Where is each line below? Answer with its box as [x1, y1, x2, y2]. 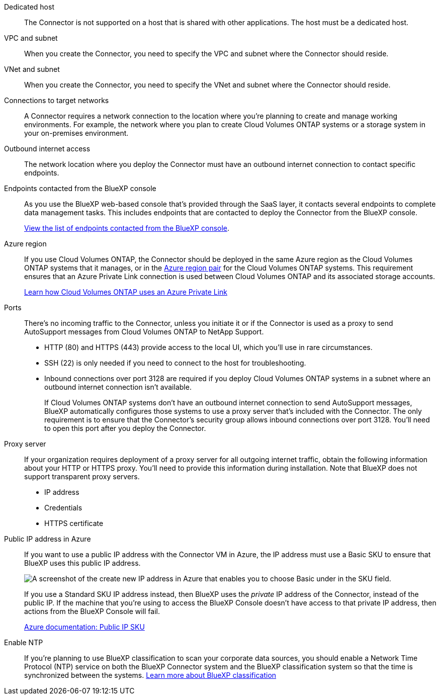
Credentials [44, 503, 82, 512]
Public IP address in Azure [4, 535, 91, 543]
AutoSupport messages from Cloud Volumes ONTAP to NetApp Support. [24, 327, 264, 336]
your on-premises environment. [24, 129, 129, 137]
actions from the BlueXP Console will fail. [24, 607, 160, 616]
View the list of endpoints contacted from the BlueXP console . [24, 224, 230, 232]
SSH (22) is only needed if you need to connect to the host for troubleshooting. [44, 359, 306, 367]
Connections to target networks [4, 96, 109, 105]
